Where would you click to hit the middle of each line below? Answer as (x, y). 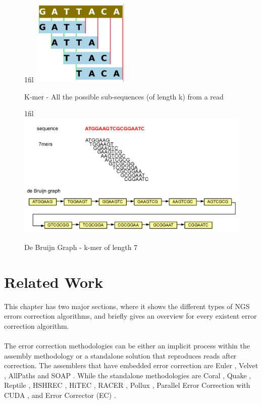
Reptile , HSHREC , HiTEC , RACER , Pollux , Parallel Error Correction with (127, 385)
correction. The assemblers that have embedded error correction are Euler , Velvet (131, 365)
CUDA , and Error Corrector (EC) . (60, 395)
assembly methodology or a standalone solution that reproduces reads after (120, 355)
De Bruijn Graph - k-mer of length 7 (81, 247)
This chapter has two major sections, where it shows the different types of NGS (127, 306)
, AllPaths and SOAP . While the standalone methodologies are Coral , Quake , (128, 375)
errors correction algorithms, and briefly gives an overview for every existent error (130, 316)
